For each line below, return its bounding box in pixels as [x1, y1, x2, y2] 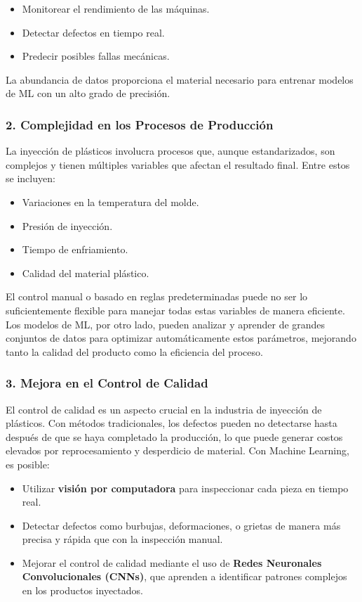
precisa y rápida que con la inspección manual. [22, 532, 223, 546]
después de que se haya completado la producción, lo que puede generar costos [6, 429, 343, 444]
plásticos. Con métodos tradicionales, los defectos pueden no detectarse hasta [6, 416, 337, 430]
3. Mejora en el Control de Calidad [6, 374, 208, 392]
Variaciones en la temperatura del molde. [22, 194, 199, 209]
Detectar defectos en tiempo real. [22, 25, 165, 39]
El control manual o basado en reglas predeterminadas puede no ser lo [6, 289, 308, 304]
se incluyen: [6, 171, 55, 186]
